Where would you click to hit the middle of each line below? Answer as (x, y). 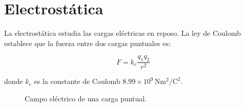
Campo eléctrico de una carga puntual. (86, 98)
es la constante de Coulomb (77, 81)
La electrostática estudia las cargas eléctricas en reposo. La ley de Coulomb (122, 33)
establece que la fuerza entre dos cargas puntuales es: (87, 43)
